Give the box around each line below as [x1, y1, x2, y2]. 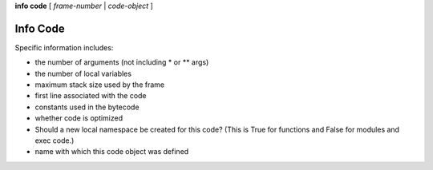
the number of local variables [34, 69, 132, 78]
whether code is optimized [34, 113, 123, 123]
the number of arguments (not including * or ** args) [34, 57, 209, 67]
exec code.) [34, 136, 75, 145]
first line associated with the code [34, 91, 148, 101]
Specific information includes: [14, 42, 114, 52]
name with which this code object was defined [34, 147, 189, 156]
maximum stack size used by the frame [34, 80, 164, 89]
